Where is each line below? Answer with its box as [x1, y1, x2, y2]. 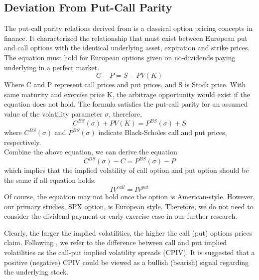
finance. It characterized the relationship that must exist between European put [4, 32, 248, 43]
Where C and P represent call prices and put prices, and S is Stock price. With [4, 79, 246, 90]
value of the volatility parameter [4, 108, 103, 119]
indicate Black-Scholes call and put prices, [98, 127, 227, 138]
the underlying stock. [4, 267, 69, 277]
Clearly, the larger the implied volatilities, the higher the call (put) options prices [4, 227, 253, 238]
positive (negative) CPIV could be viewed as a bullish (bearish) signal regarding [4, 257, 249, 267]
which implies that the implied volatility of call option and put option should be [4, 165, 249, 175]
